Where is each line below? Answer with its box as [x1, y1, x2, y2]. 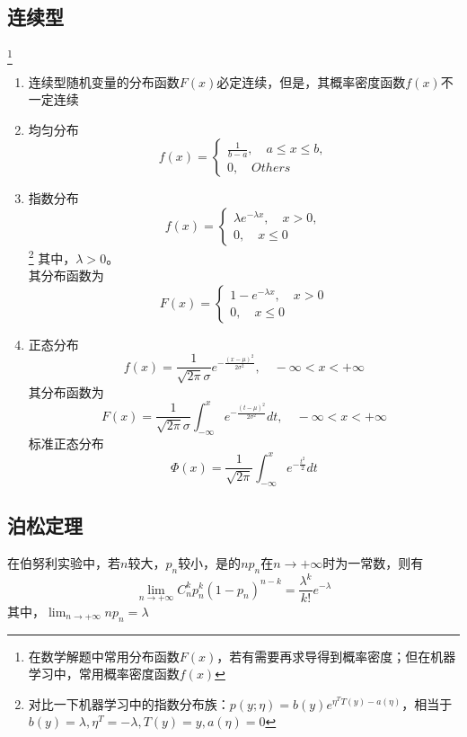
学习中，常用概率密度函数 [28, 664, 180, 683]
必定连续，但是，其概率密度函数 [216, 72, 406, 91]
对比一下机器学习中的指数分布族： [28, 694, 230, 713]
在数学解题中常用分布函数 [28, 646, 180, 665]
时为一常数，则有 [322, 553, 424, 572]
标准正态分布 [28, 433, 104, 452]
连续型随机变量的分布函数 [28, 72, 180, 91]
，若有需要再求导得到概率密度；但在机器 [216, 646, 456, 665]
